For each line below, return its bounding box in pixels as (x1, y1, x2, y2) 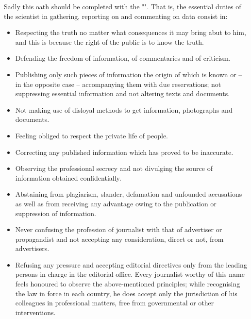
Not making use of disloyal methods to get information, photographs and (15, 104, 233, 115)
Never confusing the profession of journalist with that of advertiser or (15, 224, 222, 235)
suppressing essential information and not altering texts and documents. (15, 88, 230, 99)
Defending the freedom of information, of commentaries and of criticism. (15, 53, 231, 63)
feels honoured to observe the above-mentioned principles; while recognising (15, 279, 240, 289)
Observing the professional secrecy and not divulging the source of (15, 163, 213, 173)
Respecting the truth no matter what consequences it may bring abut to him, (15, 27, 246, 37)
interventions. (15, 307, 56, 317)
